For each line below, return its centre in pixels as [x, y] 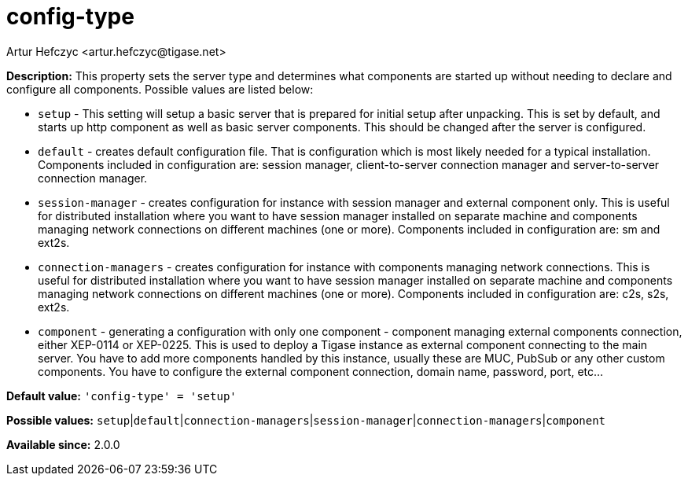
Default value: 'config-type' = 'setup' [121, 396]
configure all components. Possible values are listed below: [160, 89]
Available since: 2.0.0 [63, 444]
